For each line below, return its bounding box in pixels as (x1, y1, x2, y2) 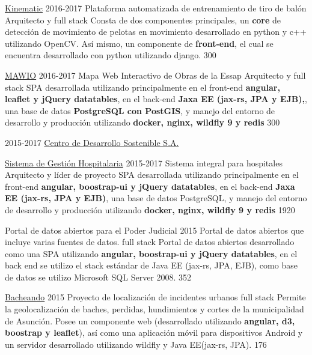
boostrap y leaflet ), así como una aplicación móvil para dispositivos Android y (5, 326, 303, 339)
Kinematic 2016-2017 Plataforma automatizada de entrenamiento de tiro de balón (5, 2, 307, 14)
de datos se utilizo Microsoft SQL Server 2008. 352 (5, 270, 192, 283)
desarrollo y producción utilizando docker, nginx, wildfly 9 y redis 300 (5, 116, 280, 129)
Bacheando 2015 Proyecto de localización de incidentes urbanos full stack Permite (5, 291, 306, 303)
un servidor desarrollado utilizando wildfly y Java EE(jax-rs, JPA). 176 (5, 338, 267, 350)
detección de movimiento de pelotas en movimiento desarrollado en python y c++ (5, 25, 307, 38)
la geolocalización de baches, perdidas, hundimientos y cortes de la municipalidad (5, 303, 304, 315)
